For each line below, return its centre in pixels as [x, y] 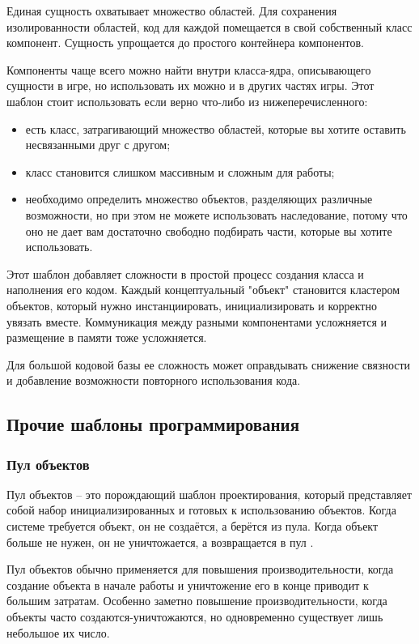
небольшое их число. [58, 632]
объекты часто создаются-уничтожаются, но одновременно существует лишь [195, 617]
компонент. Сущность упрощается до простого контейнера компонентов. [185, 43]
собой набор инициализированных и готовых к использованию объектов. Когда [201, 510]
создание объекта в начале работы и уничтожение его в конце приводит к [188, 584]
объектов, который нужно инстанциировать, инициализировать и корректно [192, 305]
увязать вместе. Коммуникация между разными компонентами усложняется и [197, 321]
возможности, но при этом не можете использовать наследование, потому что [216, 214]
